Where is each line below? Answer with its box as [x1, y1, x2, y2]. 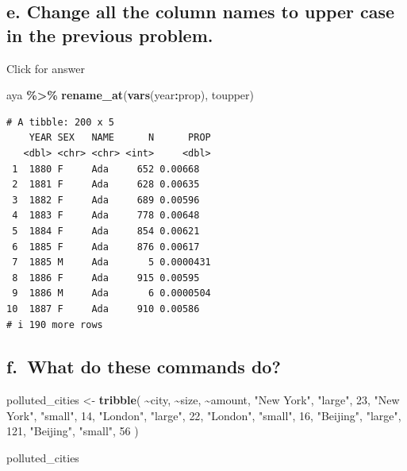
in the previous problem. [6, 22, 213, 47]
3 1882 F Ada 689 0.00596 [12, 194, 200, 206]
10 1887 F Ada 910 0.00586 [6, 303, 200, 315]
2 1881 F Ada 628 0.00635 [12, 179, 200, 191]
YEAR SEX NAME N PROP [29, 132, 211, 144]
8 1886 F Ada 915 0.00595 [12, 272, 200, 284]
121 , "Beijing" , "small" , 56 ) [6, 423, 139, 439]
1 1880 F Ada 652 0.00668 [12, 163, 200, 175]
